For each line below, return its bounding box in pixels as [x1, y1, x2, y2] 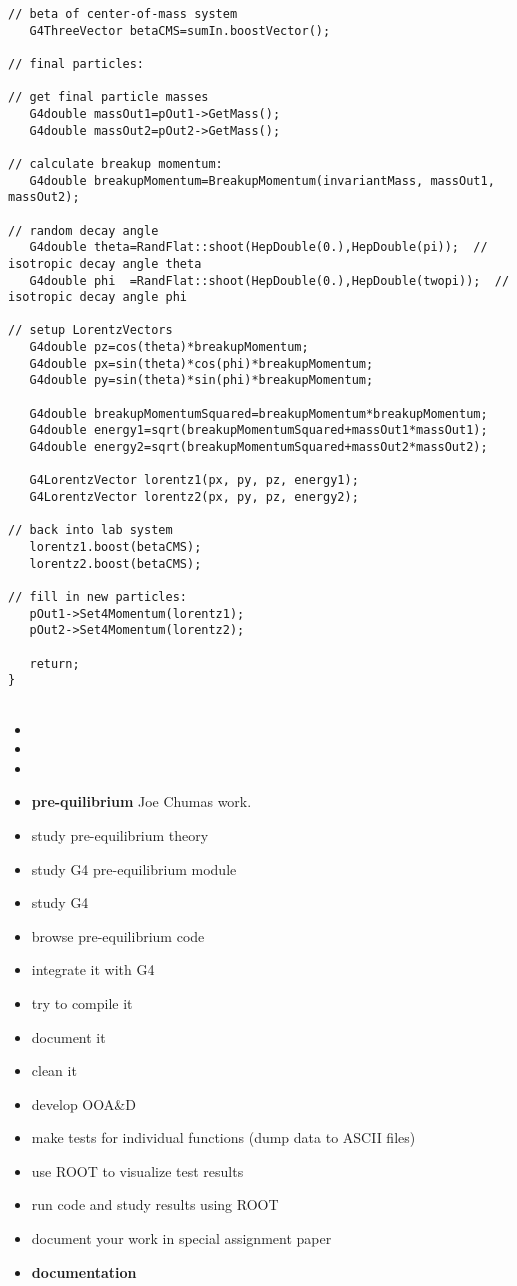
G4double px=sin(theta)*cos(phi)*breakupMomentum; [29, 356, 374, 371]
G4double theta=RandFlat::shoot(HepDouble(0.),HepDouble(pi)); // [29, 240, 488, 255]
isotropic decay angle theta [8, 256, 202, 271]
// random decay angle [8, 223, 159, 238]
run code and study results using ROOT [31, 1194, 279, 1215]
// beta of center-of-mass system [8, 7, 238, 21]
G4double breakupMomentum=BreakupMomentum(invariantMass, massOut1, [29, 173, 495, 188]
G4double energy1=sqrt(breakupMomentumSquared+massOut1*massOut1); [29, 423, 488, 438]
